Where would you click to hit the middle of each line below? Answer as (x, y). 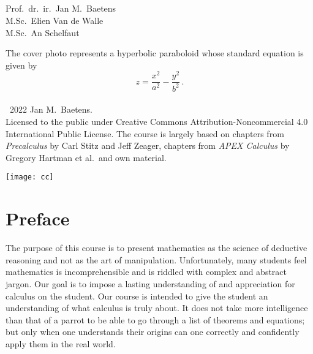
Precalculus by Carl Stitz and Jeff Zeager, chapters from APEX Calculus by (148, 145)
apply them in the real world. (61, 343)
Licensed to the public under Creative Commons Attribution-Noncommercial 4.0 (157, 122)
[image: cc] (30, 177)
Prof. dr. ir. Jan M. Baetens (61, 8)
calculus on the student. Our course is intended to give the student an (137, 296)
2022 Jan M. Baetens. (51, 109)
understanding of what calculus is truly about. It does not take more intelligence (157, 308)
